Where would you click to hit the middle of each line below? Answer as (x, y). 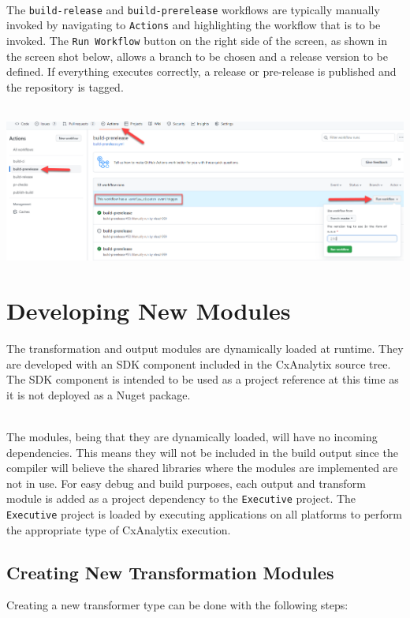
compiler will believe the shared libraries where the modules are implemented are (202, 468)
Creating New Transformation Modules (170, 572)
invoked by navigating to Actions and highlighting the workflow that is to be (194, 25)
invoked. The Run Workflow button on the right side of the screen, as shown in (197, 40)
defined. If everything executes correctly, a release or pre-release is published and (201, 71)
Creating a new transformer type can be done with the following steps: (177, 605)
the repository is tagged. (65, 86)
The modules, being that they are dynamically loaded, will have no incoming (192, 436)
